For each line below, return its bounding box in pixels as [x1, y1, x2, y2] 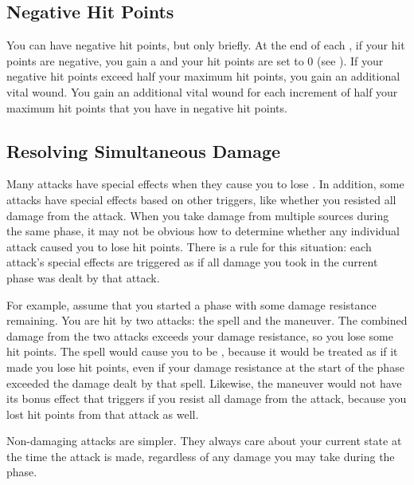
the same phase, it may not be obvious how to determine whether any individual [6, 223, 400, 239]
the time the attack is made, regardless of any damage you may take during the [6, 448, 395, 464]
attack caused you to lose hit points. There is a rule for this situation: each [6, 238, 372, 254]
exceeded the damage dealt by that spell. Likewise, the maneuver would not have [6, 374, 402, 391]
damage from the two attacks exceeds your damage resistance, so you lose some [6, 327, 393, 344]
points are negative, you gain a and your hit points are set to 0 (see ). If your [6, 52, 384, 69]
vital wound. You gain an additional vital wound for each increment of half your [6, 83, 398, 100]
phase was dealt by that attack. [6, 269, 160, 286]
